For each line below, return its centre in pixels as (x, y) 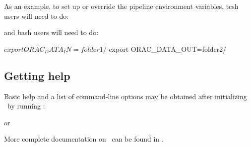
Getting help (37, 75)
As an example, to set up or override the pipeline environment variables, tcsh (121, 6)
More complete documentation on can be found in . (84, 139)
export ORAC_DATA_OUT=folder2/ (168, 49)
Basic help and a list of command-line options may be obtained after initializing (125, 96)
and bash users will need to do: (51, 32)
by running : (26, 106)
